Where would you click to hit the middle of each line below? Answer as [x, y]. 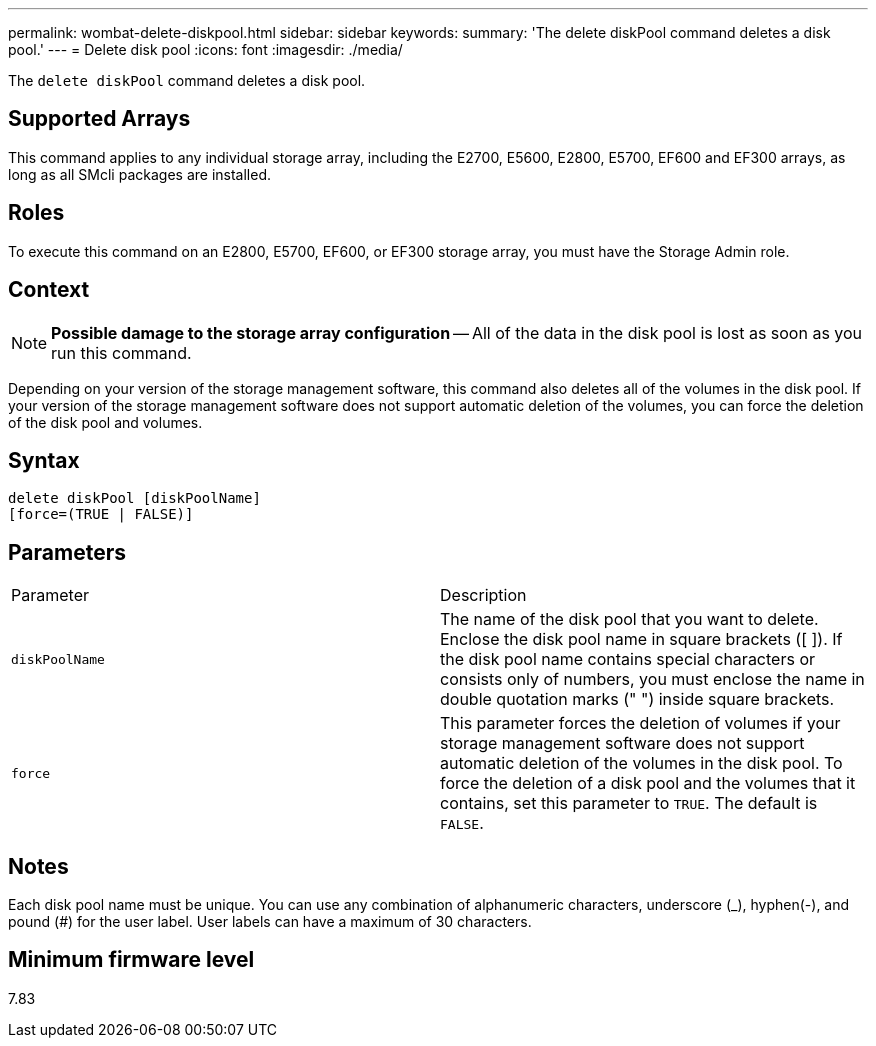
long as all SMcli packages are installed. [139, 174]
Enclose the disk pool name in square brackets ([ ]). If [641, 639]
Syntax [44, 460]
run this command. [121, 352]
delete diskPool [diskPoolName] [134, 498]
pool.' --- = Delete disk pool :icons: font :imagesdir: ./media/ [205, 49]
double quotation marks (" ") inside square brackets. [637, 699]
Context [49, 290]
